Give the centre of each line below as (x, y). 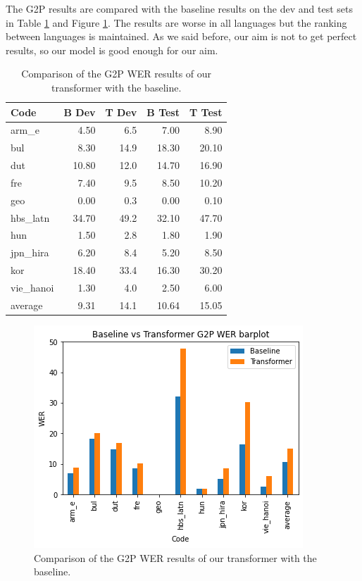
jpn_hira (30, 252)
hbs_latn (30, 217)
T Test (206, 112)
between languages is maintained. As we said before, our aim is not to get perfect (181, 36)
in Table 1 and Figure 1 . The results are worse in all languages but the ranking (176, 22)
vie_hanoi (32, 287)
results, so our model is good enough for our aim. (112, 50)
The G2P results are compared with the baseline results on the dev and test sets (179, 8)
